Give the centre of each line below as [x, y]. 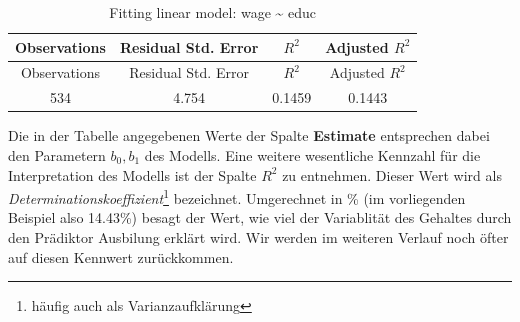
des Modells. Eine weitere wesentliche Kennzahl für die [312, 154]
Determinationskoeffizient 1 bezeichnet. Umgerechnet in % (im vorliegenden [237, 196]
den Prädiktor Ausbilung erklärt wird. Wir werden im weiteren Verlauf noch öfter [258, 237]
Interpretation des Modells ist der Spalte [132, 174]
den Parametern [57, 154]
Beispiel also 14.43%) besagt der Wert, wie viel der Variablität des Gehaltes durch [260, 217]
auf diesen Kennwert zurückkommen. [121, 256]
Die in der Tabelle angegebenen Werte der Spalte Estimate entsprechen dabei [249, 135]
